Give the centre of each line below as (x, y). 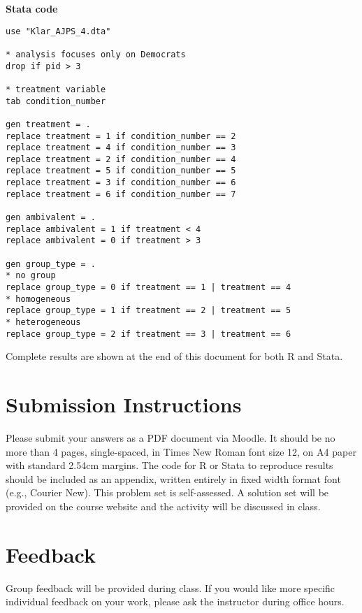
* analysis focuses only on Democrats (96, 54)
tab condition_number (56, 101)
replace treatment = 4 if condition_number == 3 (121, 148)
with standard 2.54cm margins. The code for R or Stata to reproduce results (169, 465)
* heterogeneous (43, 322)
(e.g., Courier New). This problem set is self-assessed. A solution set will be (167, 492)
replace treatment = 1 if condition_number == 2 (121, 136)
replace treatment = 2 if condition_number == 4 (121, 159)
